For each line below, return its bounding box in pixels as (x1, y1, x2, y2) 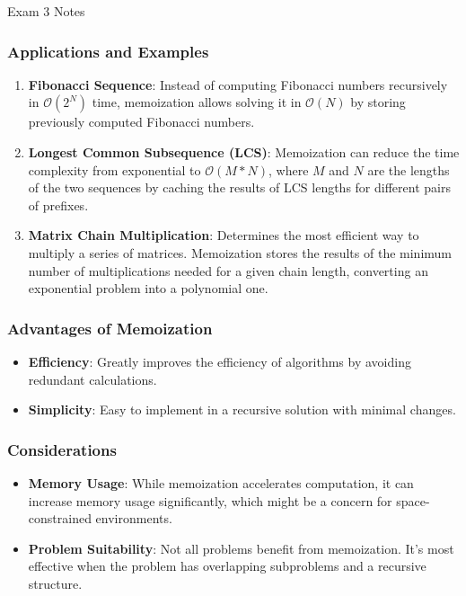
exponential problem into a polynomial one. (28, 279, 268, 298)
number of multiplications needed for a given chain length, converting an (28, 261, 428, 280)
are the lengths (367, 160, 450, 179)
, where (268, 160, 309, 179)
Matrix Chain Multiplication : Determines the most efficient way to (28, 226, 419, 245)
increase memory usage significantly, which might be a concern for (28, 491, 392, 510)
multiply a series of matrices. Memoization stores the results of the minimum (28, 243, 452, 262)
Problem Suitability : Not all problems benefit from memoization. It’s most (28, 538, 454, 557)
